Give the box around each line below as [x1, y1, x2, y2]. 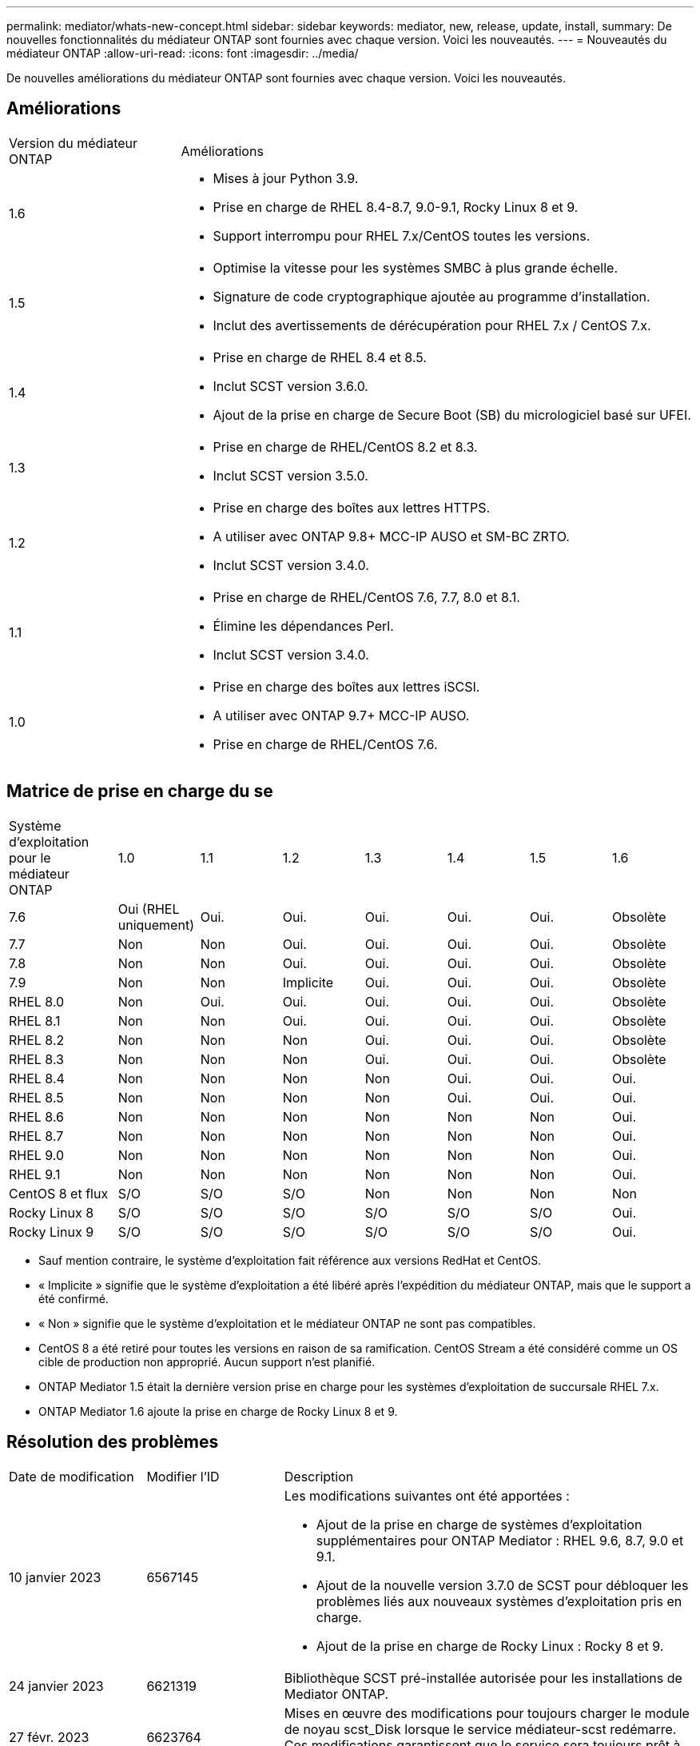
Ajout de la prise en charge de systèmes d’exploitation [316, 1516, 642, 1533]
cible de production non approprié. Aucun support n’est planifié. [38, 1354, 376, 1369]
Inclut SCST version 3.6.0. [213, 377, 368, 394]
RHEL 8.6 [9, 1108, 65, 1125]
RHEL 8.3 [9, 1050, 64, 1067]
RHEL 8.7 [9, 1127, 64, 1144]
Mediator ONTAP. [284, 1685, 388, 1702]
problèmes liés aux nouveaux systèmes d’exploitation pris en [316, 1593, 682, 1609]
